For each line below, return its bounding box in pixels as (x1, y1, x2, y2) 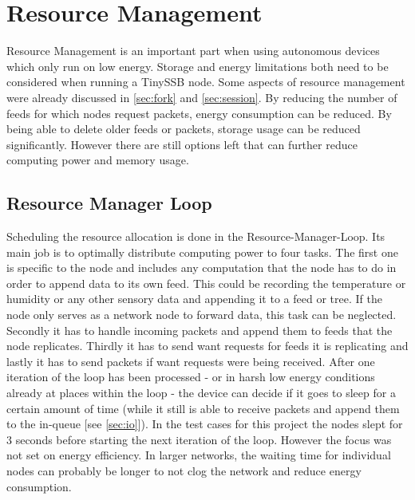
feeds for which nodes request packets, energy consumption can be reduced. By (6, 104, 392, 121)
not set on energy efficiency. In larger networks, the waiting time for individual (6, 447, 391, 463)
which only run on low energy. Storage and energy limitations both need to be (6, 57, 389, 74)
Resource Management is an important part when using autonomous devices (6, 42, 380, 59)
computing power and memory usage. (6, 152, 189, 168)
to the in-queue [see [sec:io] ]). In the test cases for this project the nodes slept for (6, 415, 403, 432)
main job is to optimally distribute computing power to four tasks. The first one (6, 243, 398, 260)
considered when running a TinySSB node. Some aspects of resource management (6, 73, 405, 90)
